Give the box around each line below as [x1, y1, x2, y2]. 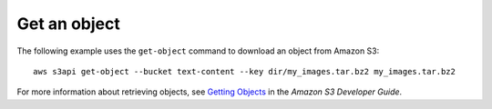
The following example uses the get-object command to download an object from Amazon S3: [16, 45, 380, 56]
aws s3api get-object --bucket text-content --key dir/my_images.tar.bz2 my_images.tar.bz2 [33, 66, 456, 76]
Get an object [16, 14, 120, 34]
